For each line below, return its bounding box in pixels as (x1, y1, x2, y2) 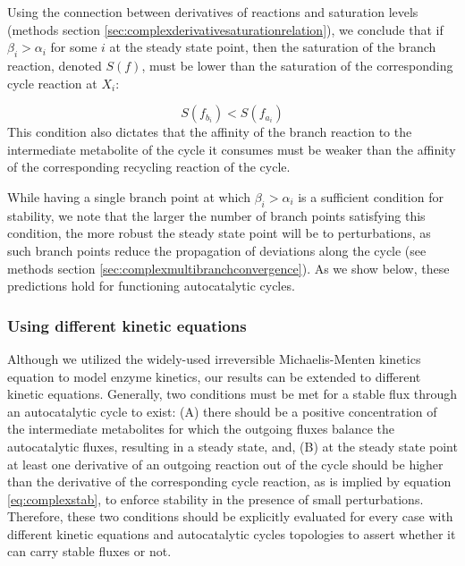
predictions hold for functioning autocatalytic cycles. (7, 276, 295, 295)
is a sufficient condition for (298, 187, 444, 206)
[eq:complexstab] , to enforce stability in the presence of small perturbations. (7, 489, 424, 508)
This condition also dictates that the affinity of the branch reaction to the (7, 122, 412, 141)
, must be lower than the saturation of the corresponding (141, 55, 453, 74)
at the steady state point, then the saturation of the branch (109, 38, 436, 56)
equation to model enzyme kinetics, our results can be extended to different (7, 367, 421, 385)
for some (50, 38, 97, 56)
